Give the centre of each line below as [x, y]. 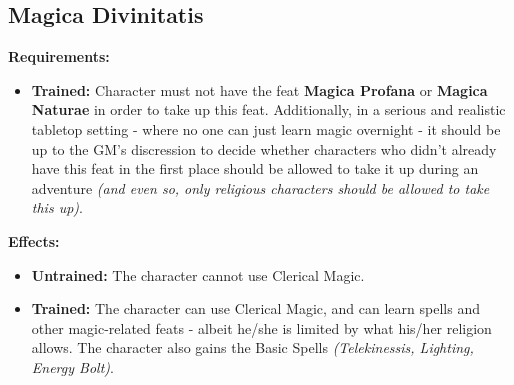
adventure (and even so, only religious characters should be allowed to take [260, 187]
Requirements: [59, 56]
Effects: [34, 240]
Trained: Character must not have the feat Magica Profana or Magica [259, 89]
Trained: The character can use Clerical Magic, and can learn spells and [255, 308]
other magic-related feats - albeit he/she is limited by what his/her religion [261, 327]
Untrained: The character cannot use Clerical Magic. [198, 274]
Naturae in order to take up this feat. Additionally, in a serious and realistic [268, 109]
